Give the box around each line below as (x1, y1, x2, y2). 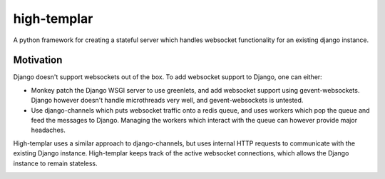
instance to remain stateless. (13, 159, 98, 168)
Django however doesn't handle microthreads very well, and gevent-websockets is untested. (31, 96, 304, 105)
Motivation (13, 54, 63, 66)
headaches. (31, 126, 66, 135)
